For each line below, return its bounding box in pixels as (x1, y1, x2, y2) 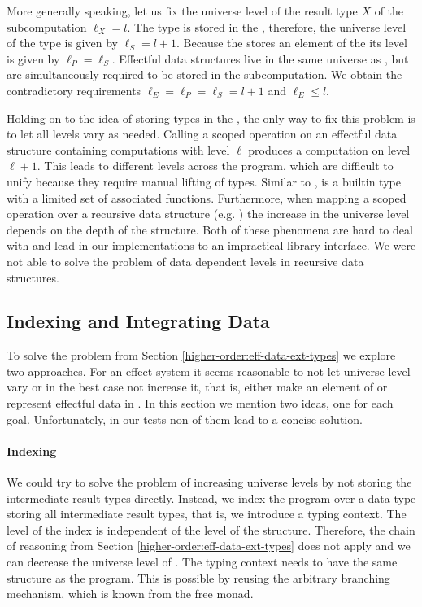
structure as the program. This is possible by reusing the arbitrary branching (7, 569, 390, 586)
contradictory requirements (7, 81, 141, 98)
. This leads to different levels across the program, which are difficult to (37, 157, 394, 174)
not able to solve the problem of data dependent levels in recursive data (7, 252, 364, 269)
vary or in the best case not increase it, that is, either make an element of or (7, 378, 388, 395)
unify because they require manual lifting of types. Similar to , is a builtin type (7, 172, 401, 190)
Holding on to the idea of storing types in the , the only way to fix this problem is (7, 109, 415, 126)
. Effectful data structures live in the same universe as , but (111, 50, 409, 67)
